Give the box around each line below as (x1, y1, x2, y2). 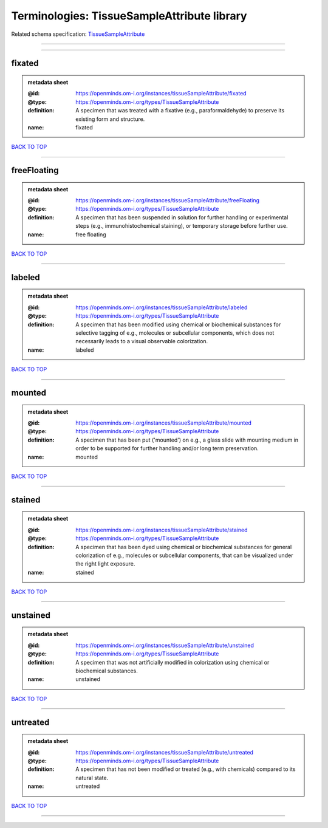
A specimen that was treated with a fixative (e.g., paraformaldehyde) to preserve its (75, 107, 285, 114)
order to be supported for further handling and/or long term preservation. (75, 445, 259, 452)
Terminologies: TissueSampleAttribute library (11, 9, 247, 22)
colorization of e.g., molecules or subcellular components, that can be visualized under (75, 552, 293, 559)
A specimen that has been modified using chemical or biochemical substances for (75, 321, 281, 328)
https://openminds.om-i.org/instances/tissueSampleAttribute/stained (75, 526, 248, 533)
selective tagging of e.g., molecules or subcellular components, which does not (75, 329, 275, 337)
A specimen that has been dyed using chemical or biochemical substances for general (75, 543, 292, 550)
